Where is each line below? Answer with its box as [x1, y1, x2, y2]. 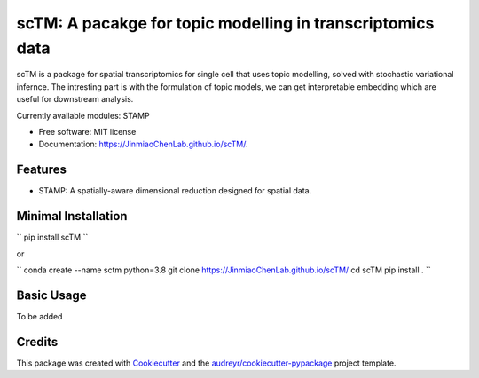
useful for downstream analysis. [16, 94, 134, 105]
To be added [16, 311, 63, 321]
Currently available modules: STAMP [16, 110, 150, 121]
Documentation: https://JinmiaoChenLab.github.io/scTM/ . [38, 138, 248, 150]
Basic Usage [16, 287, 87, 303]
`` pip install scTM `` [16, 232, 89, 243]
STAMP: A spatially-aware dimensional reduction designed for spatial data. [38, 185, 312, 196]
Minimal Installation [16, 209, 128, 224]
